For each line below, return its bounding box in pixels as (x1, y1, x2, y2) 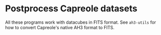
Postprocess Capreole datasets (5, 3, 138, 14)
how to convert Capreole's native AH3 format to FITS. (5, 24, 115, 30)
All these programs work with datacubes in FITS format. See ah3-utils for (5, 19, 156, 25)
